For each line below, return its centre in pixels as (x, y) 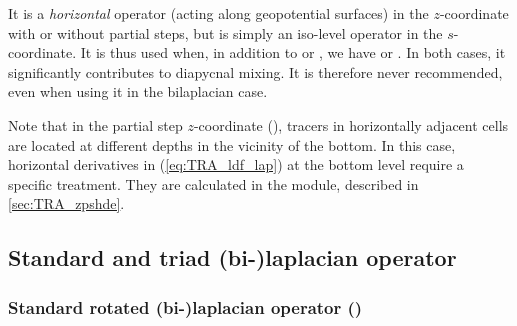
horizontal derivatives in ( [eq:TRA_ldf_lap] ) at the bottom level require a (236, 164)
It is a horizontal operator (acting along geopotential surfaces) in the (218, 13)
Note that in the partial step (95, 124)
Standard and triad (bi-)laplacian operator (232, 257)
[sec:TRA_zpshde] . (66, 203)
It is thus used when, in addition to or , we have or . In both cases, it (293, 52)
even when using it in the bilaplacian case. (138, 91)
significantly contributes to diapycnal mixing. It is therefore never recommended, (255, 71)
